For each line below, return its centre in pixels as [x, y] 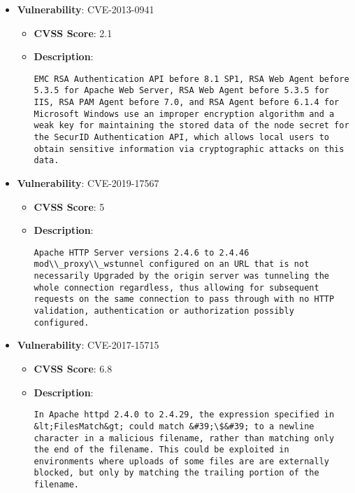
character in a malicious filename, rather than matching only [184, 438]
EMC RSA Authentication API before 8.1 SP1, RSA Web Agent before [191, 79]
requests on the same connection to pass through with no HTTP [184, 299]
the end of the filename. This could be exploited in [161, 450]
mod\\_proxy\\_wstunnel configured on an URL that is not [172, 264]
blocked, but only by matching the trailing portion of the [176, 473]
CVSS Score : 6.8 [73, 368]
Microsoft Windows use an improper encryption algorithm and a [184, 114]
